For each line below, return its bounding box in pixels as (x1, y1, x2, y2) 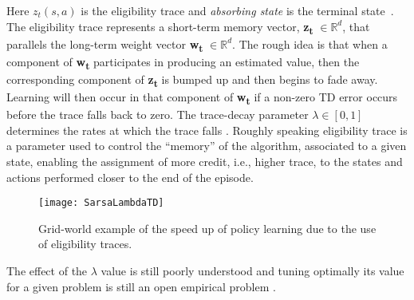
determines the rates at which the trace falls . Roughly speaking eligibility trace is (6, 121, 408, 138)
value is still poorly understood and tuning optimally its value (101, 262, 404, 279)
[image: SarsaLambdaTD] (38, 197, 164, 209)
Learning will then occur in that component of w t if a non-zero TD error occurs (6, 89, 398, 107)
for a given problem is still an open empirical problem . (6, 278, 276, 294)
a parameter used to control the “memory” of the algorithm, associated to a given (6, 137, 407, 154)
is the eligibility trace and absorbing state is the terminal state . (81, 2, 394, 18)
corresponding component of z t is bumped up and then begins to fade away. (6, 70, 378, 89)
